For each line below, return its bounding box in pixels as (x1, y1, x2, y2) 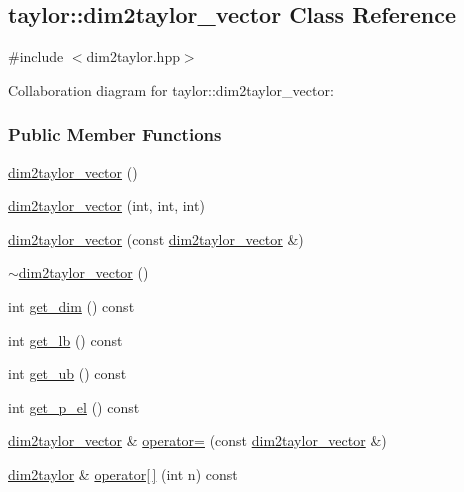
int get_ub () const (8, 363, 127, 384)
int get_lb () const (8, 329, 123, 350)
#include (8, 46, 64, 67)
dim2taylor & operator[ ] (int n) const (8, 463, 238, 484)
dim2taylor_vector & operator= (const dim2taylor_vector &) (8, 430, 387, 451)
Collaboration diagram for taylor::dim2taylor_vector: (8, 79, 334, 100)
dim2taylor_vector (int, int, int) (8, 195, 205, 216)
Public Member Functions (8, 122, 222, 147)
